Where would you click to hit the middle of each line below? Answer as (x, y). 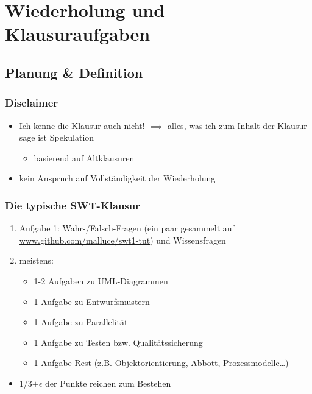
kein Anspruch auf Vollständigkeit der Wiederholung (117, 178)
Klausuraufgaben (78, 34)
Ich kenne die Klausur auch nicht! (82, 125)
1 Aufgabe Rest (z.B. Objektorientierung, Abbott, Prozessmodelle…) (161, 363)
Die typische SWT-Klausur (73, 205)
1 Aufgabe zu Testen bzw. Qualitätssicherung (118, 342)
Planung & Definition (74, 72)
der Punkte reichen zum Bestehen (108, 383)
